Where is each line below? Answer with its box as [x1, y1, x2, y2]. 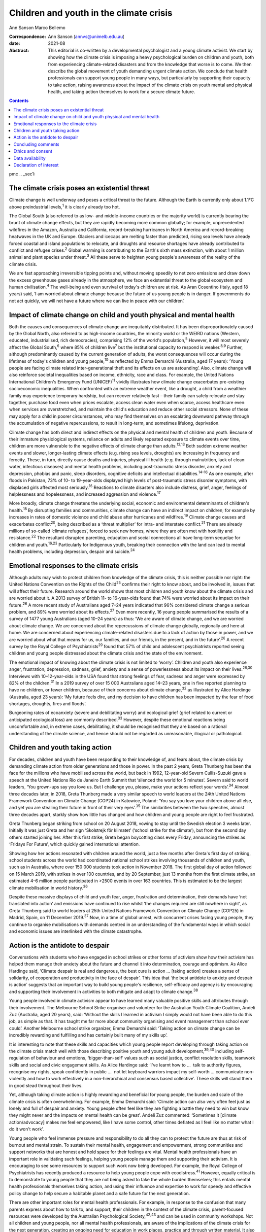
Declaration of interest [13, 162, 59, 168]
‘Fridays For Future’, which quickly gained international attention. [9, 841, 140, 847]
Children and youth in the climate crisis [9, 7, 172, 18]
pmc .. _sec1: [9, 171, 35, 177]
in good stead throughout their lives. [9, 1082, 83, 1089]
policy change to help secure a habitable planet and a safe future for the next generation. [9, 1190, 190, 1196]
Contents [9, 98, 29, 103]
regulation [9, 1055, 30, 1061]
